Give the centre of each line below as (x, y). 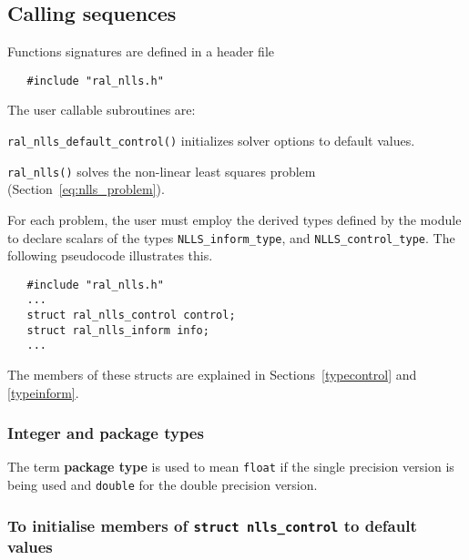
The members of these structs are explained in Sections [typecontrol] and (212, 375)
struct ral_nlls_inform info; (118, 330)
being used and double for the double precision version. (163, 485)
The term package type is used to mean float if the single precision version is (231, 467)
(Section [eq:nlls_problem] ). (86, 189)
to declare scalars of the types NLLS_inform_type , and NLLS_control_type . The (231, 237)
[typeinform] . (43, 392)
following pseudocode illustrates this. (110, 255)
